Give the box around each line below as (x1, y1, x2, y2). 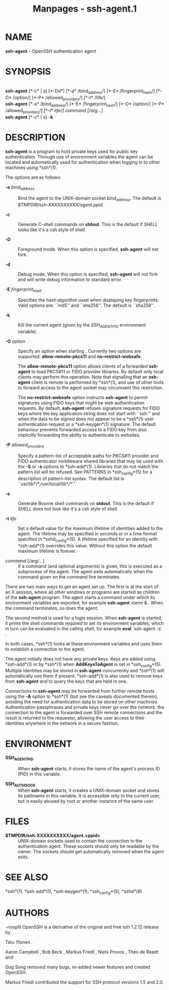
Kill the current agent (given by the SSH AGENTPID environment (18, 322, 146, 329)
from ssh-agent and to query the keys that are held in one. (5, 678, 128, 684)
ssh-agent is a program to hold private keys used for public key (5, 148, 138, 154)
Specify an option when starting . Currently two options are (18, 348, 141, 354)
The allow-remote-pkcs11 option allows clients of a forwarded (18, 363, 148, 369)
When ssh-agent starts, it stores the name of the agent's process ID (18, 765, 160, 772)
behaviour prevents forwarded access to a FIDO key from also (18, 427, 147, 433)
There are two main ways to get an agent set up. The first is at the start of (5, 583, 159, 589)
